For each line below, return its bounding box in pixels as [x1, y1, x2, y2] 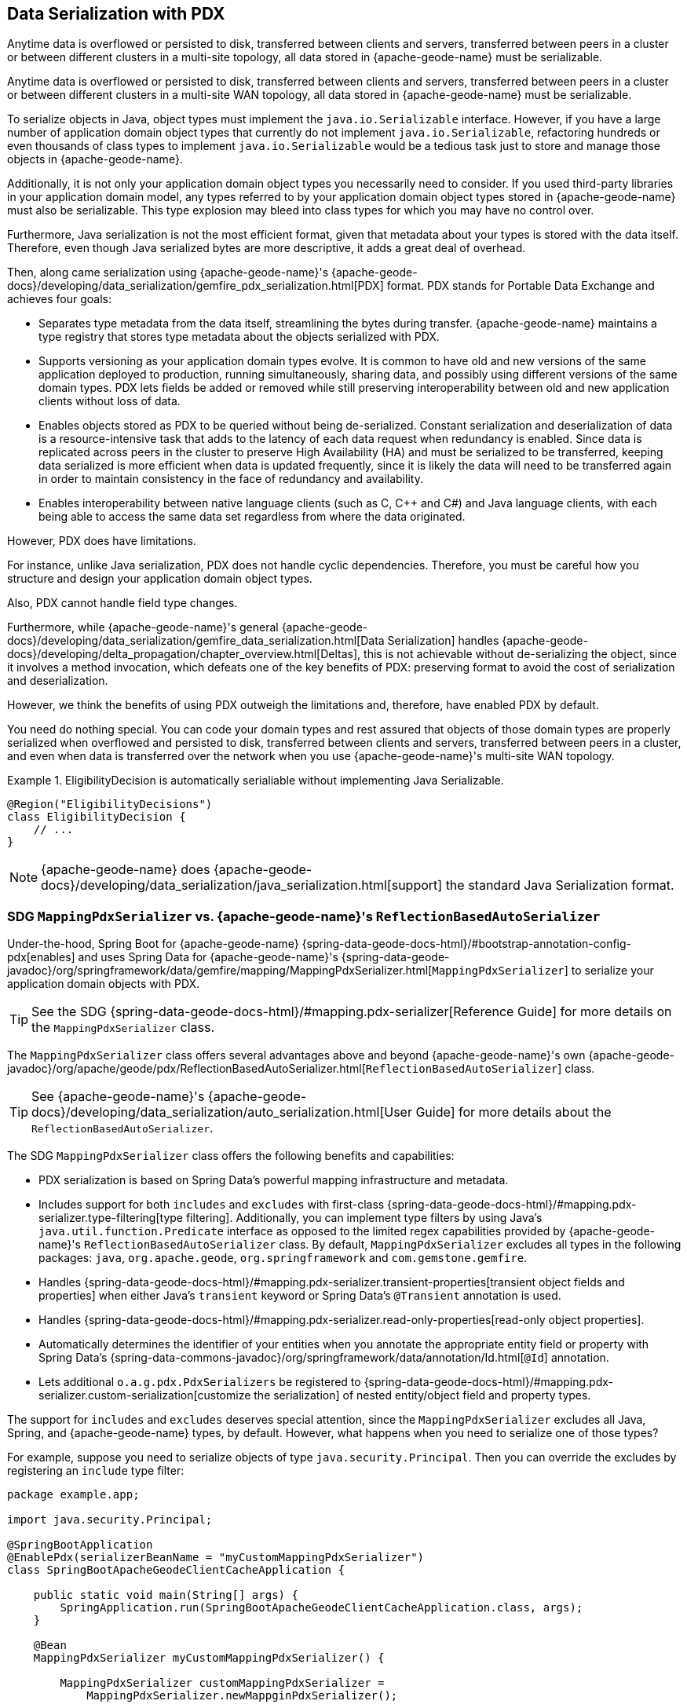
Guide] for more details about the [415, 1104, 612, 1121]
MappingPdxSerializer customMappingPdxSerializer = [60, 1677, 385, 1690]
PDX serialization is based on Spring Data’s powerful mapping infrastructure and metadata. [38, 1173, 509, 1187]
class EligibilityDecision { [7, 810, 186, 824]
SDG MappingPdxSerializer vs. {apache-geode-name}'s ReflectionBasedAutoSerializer [7, 908, 601, 924]
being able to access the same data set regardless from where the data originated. [38, 510, 466, 524]
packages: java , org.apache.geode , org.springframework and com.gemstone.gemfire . [38, 1251, 528, 1265]
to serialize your [571, 964, 654, 978]
